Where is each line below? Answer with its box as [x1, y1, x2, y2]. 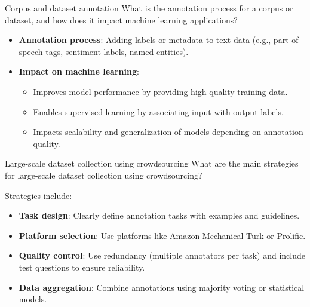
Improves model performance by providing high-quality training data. [33, 85, 288, 97]
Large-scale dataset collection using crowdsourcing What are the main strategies [5, 157, 299, 170]
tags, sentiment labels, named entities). [45, 45, 189, 57]
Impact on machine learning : [19, 65, 139, 78]
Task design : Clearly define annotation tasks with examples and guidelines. [19, 209, 300, 222]
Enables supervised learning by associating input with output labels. [33, 105, 284, 118]
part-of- [273, 33, 302, 46]
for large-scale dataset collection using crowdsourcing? [5, 168, 202, 181]
